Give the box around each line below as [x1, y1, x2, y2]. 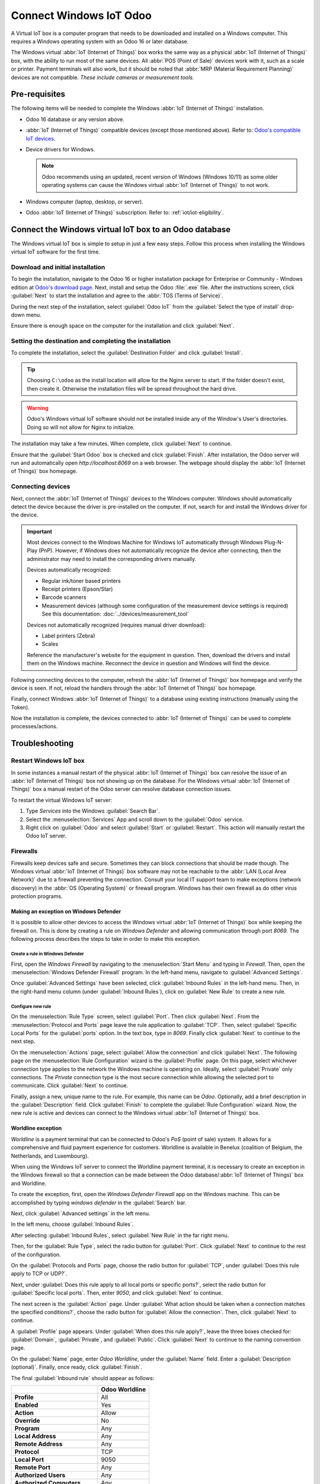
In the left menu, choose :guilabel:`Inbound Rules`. [11, 1220, 134, 1228]
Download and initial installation [11, 263, 105, 271]
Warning [27, 404, 49, 412]
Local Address [14, 1432, 56, 1441]
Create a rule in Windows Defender [11, 951, 84, 957]
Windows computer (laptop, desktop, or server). [25, 198, 143, 205]
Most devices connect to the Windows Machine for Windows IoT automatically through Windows [27, 539, 263, 546]
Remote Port [14, 1463, 50, 1472]
